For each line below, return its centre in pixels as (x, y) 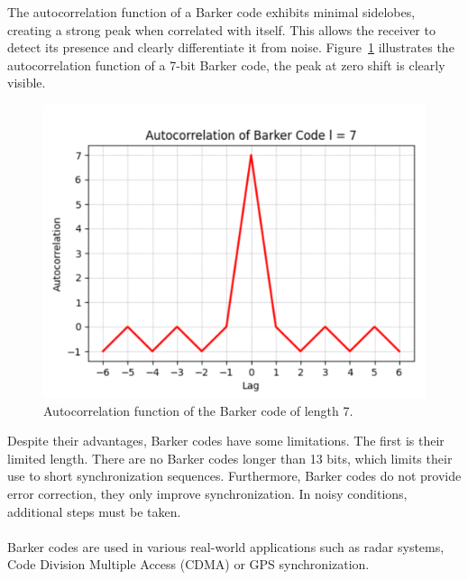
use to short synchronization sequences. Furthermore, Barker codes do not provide (234, 476)
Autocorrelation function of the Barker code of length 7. (198, 410)
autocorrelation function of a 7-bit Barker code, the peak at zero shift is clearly (226, 64)
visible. (27, 83)
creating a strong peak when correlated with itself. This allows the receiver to (221, 29)
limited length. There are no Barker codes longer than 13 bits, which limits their (230, 458)
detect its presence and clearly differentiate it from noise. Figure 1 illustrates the (231, 47)
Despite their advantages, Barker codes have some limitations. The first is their (226, 441)
